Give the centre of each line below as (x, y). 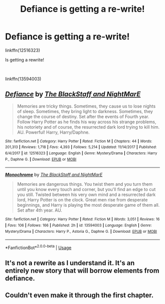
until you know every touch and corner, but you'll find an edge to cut (86, 190)
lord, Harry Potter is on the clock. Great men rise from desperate (82, 200)
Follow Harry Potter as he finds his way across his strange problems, (87, 122)
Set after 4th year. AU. (40, 210)
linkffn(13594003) (23, 79)
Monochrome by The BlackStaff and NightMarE (54, 175)
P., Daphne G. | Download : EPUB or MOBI (41, 159)
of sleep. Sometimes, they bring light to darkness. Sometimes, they (85, 111)
